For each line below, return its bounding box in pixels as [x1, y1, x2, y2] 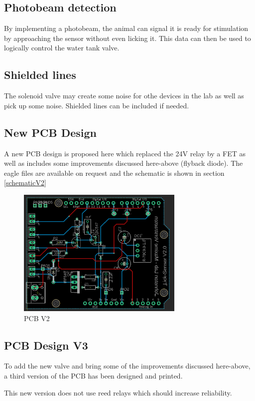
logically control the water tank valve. [4, 42, 120, 53]
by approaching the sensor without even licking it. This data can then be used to [4, 32, 251, 43]
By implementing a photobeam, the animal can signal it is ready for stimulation [4, 23, 249, 33]
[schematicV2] [4, 177, 46, 188]
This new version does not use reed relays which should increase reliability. [4, 387, 232, 398]
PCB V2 [24, 313, 50, 323]
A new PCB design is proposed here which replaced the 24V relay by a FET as [4, 148, 246, 158]
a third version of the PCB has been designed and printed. [4, 371, 183, 381]
